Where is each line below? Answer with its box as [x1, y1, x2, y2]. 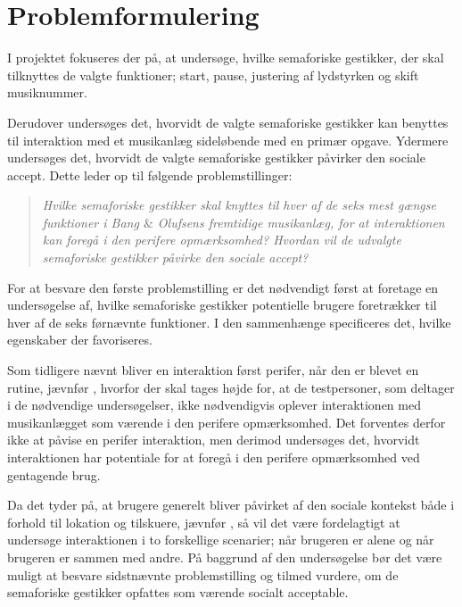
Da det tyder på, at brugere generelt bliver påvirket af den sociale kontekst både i [7, 495, 455, 514]
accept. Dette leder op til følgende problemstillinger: [7, 165, 293, 184]
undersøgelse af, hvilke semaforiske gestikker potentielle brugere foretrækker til [7, 295, 437, 314]
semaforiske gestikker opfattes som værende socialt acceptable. [7, 583, 349, 602]
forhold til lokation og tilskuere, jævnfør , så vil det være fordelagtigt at [7, 512, 400, 531]
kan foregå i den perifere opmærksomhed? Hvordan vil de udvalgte [42, 230, 401, 249]
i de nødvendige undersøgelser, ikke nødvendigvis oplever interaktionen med [7, 395, 421, 414]
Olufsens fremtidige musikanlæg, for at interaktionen [157, 212, 445, 231]
